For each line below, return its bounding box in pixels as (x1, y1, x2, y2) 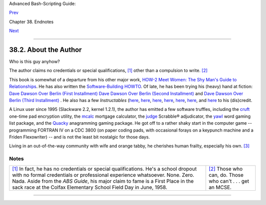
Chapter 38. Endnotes (9, 19, 54, 25)
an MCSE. (208, 184, 232, 191)
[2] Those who (208, 165, 243, 172)
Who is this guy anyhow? (9, 59, 60, 65)
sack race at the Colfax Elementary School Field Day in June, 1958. (12, 184, 167, 191)
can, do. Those (208, 171, 244, 178)
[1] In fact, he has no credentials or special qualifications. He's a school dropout (12, 165, 197, 172)
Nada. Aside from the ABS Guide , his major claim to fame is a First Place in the (12, 177, 194, 184)
